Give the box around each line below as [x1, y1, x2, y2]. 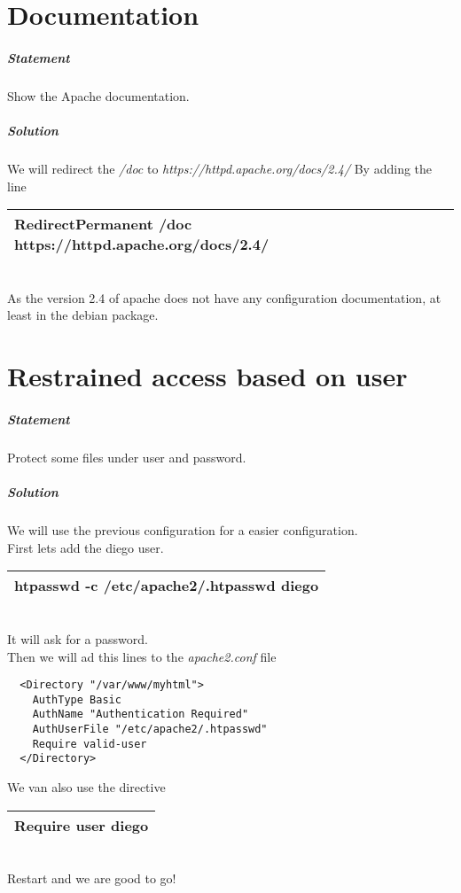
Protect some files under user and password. [7, 448, 246, 466]
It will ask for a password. [7, 629, 148, 648]
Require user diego [14, 814, 149, 835]
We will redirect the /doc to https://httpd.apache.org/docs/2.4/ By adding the [7, 159, 433, 178]
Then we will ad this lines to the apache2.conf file [7, 647, 277, 665]
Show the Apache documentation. [7, 86, 190, 105]
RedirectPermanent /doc [14, 214, 192, 235]
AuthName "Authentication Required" [32, 708, 249, 721]
